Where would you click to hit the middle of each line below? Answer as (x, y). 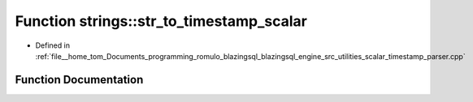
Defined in (53, 45)
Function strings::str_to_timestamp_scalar (161, 21)
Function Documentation (79, 80)
